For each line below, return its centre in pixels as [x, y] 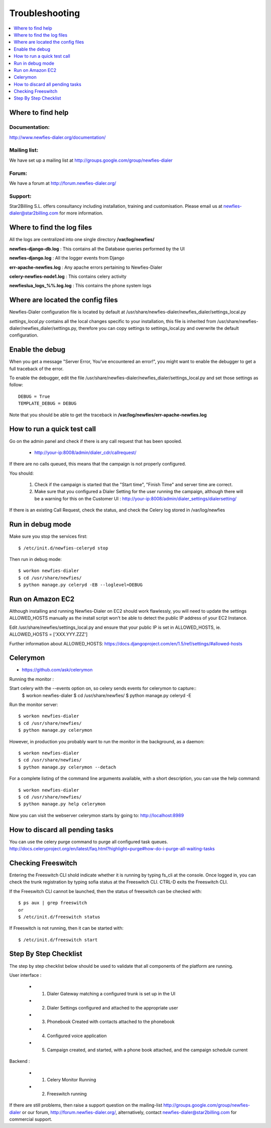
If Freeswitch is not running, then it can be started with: [66, 928]
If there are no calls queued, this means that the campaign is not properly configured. [98, 464]
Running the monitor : [32, 679]
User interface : [25, 975]
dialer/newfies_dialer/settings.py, [43, 328]
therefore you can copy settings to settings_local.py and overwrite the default [159, 328]
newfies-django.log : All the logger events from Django [67, 258]
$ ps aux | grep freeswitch [53, 903]
